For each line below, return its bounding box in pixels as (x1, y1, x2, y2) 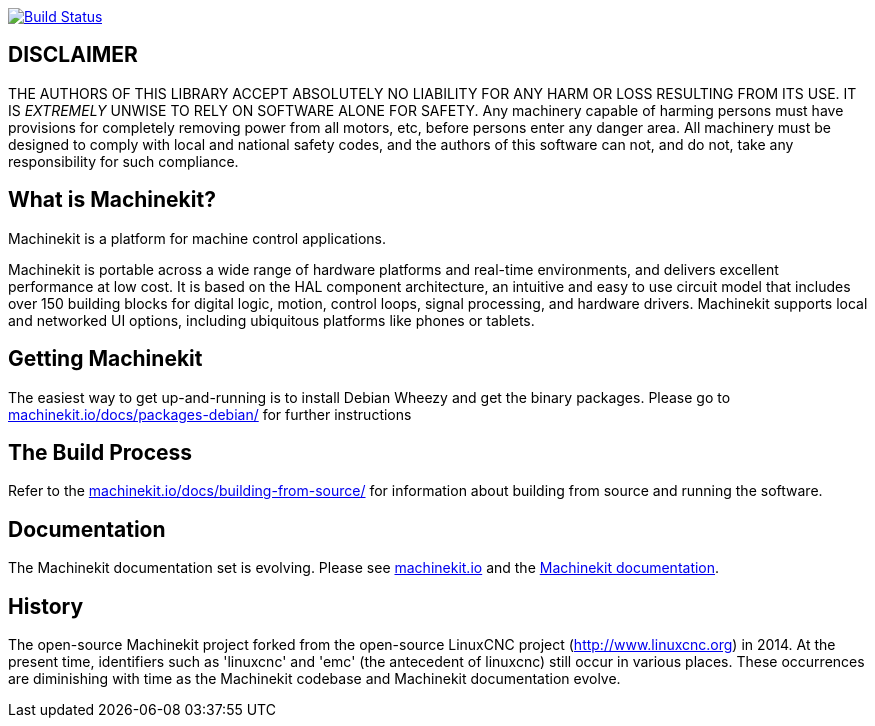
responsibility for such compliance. (8, 152, 239, 170)
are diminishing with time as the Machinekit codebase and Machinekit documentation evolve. (8, 670, 621, 688)
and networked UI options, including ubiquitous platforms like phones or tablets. (8, 311, 535, 329)
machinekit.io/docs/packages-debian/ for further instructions (8, 405, 412, 423)
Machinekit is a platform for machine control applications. (8, 229, 387, 247)
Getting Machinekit (8, 346, 203, 372)
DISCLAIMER (8, 42, 138, 68)
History (8, 593, 84, 619)
